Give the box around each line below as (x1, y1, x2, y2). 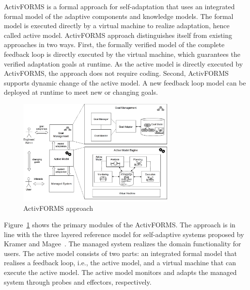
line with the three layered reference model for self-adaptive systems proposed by (4, 229, 244, 239)
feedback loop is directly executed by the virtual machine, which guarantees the (4, 49, 240, 59)
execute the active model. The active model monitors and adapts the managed (4, 267, 237, 277)
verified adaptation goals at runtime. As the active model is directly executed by (4, 58, 243, 68)
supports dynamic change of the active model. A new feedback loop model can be (4, 77, 246, 87)
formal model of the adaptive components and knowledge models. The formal (4, 11, 234, 21)
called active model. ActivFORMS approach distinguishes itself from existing (4, 30, 233, 40)
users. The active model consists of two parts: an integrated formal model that (4, 248, 237, 258)
